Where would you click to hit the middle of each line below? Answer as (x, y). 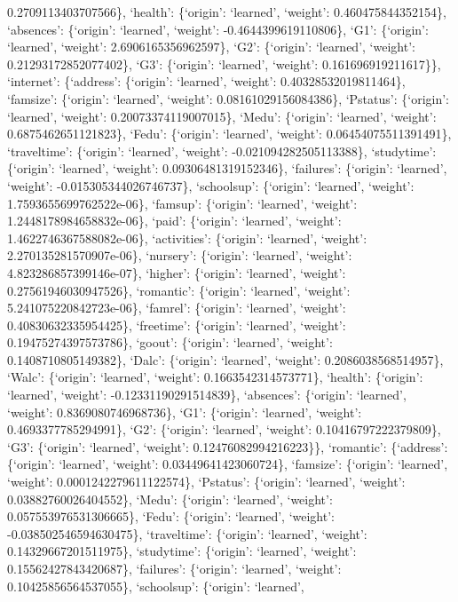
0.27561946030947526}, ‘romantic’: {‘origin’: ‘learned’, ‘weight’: (179, 290)
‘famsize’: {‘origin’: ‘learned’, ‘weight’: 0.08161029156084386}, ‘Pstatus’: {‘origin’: (228, 98)
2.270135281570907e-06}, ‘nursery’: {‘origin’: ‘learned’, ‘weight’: (180, 255)
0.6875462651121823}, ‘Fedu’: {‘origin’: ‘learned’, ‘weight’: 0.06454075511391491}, (229, 134)
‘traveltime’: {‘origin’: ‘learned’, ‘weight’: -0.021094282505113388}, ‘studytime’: (222, 150)
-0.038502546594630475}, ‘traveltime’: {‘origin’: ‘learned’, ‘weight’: (187, 533)
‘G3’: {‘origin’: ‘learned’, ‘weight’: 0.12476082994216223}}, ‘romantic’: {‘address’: (228, 446)
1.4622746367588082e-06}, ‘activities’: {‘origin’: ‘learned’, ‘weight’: (187, 238)
